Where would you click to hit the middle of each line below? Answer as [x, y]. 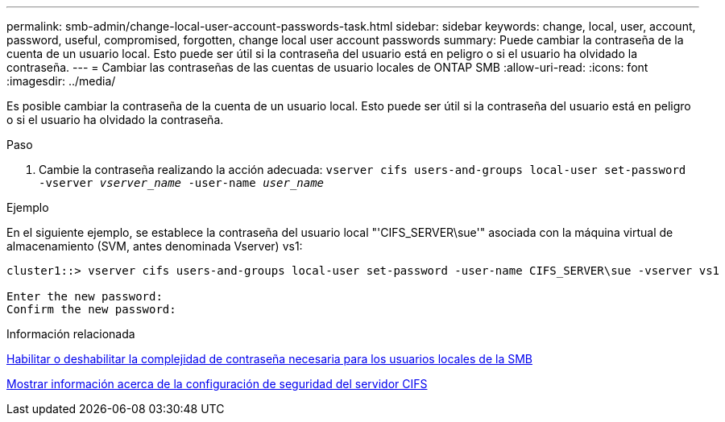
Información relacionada [71, 334]
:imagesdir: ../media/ [61, 81]
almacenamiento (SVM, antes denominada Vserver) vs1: [155, 246]
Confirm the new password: [91, 309]
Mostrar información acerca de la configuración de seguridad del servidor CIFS [217, 384]
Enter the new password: [85, 296]
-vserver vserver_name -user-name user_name [182, 183]
